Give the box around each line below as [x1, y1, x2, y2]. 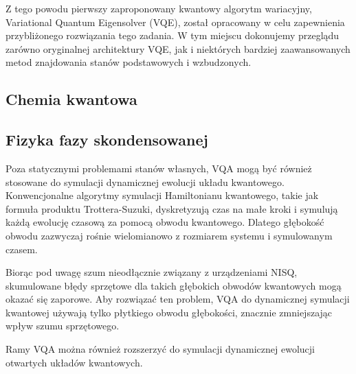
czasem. [5, 242, 38, 256]
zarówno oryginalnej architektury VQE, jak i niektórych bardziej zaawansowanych [5, 41, 351, 56]
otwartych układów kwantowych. [5, 355, 143, 369]
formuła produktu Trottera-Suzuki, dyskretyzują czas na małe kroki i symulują [5, 201, 338, 215]
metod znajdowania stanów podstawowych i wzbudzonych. [5, 55, 252, 69]
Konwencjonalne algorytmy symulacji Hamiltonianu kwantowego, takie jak [5, 188, 319, 202]
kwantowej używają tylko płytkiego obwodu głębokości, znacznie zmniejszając [5, 305, 333, 319]
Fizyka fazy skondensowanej [5, 129, 208, 150]
